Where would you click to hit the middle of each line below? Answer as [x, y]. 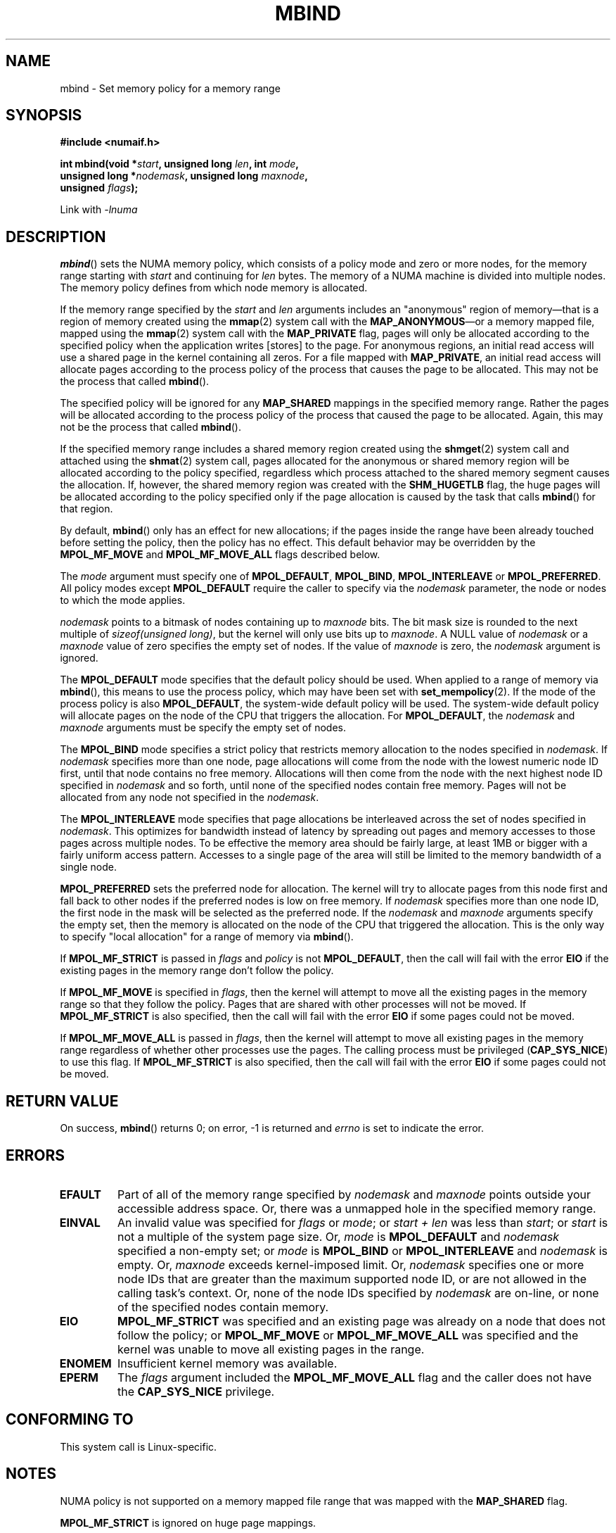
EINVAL [80, 1222]
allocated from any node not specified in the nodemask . [190, 797]
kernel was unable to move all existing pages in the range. [271, 1349]
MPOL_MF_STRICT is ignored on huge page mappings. [188, 1522]
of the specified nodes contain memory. [223, 1307]
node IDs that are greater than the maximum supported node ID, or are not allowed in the [352, 1279]
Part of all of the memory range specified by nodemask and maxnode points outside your [354, 1194]
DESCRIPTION [56, 236]
